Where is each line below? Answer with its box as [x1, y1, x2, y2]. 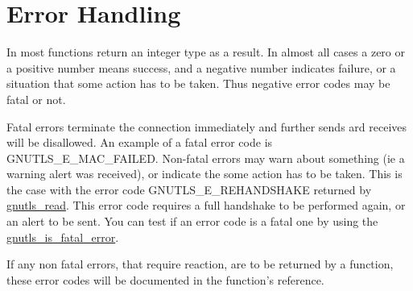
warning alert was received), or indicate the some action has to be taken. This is [6, 165, 403, 182]
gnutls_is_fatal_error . [6, 228, 119, 245]
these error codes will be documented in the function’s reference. [6, 271, 324, 288]
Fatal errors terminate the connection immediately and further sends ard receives [6, 118, 407, 135]
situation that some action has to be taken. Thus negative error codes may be [6, 75, 390, 92]
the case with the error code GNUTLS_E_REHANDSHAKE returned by [6, 181, 372, 197]
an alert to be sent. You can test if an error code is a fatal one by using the [6, 213, 378, 230]
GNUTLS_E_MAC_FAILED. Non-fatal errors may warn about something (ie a [6, 149, 405, 166]
